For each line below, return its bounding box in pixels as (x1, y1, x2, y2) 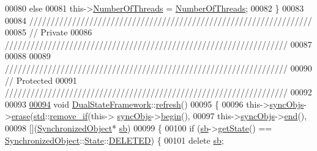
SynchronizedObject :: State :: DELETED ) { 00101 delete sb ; (5, 133, 224, 146)
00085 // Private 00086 (5, 26, 92, 39)
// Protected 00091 (5, 73, 77, 86)
